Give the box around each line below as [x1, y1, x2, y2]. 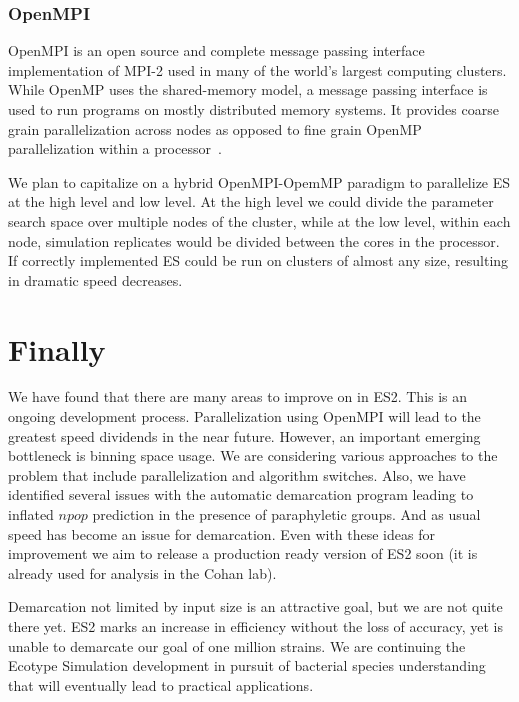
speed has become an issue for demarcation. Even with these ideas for [8, 523, 435, 544]
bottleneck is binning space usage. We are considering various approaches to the [8, 445, 498, 466]
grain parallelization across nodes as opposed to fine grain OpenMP [8, 118, 422, 139]
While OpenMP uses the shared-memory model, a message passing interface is [8, 79, 488, 100]
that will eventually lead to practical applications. [8, 674, 314, 695]
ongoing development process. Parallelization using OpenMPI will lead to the [8, 406, 481, 427]
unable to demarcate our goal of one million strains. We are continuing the [8, 635, 466, 656]
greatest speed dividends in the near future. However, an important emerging [8, 425, 481, 446]
